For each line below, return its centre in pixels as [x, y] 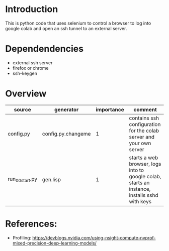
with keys [140, 201]
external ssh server [32, 62]
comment [145, 109]
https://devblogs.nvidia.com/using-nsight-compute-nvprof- [94, 237]
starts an [139, 183]
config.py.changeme [66, 134]
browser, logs [145, 164]
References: [31, 224]
